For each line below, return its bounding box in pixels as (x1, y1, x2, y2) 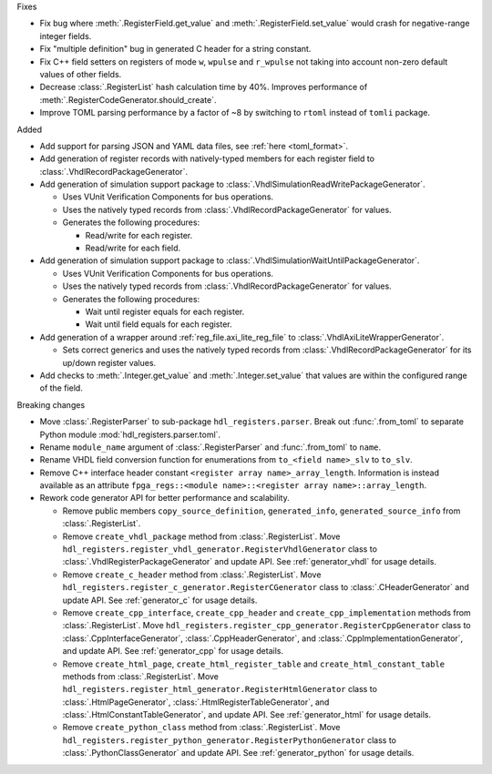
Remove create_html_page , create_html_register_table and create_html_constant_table (62, 658, 446, 669)
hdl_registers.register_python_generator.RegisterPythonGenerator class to (62, 734, 396, 746)
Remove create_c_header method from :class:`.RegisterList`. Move (62, 569, 322, 580)
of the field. (39, 382, 84, 393)
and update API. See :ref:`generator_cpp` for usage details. (62, 646, 284, 657)
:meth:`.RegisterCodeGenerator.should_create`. (39, 94, 217, 105)
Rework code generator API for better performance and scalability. (39, 493, 291, 504)
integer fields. (39, 30, 92, 41)
